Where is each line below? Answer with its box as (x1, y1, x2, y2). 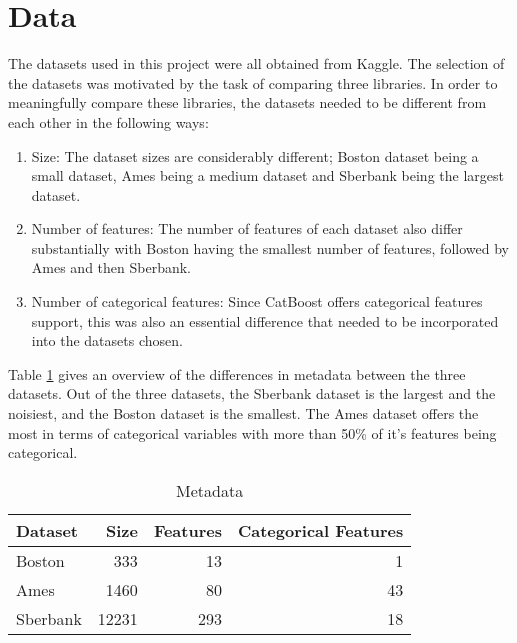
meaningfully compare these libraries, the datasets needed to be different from (8, 92, 487, 113)
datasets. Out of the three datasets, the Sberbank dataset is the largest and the (8, 383, 496, 404)
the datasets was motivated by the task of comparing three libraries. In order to (8, 72, 498, 93)
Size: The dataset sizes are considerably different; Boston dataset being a (31, 145, 479, 166)
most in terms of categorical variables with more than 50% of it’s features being (8, 422, 497, 443)
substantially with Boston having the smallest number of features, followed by (31, 237, 509, 258)
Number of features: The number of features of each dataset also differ (31, 218, 463, 239)
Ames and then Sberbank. (31, 257, 191, 278)
